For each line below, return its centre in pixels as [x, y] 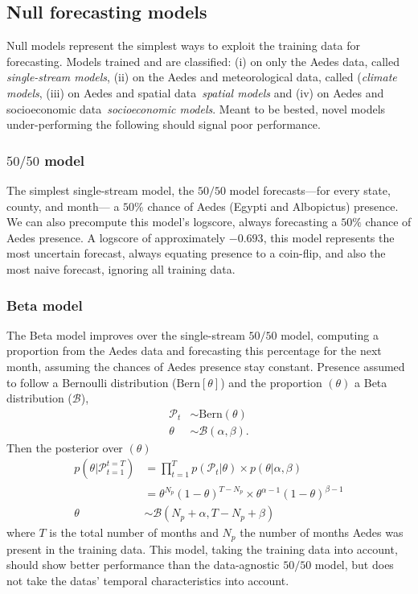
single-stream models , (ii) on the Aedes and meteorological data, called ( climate [202, 77]
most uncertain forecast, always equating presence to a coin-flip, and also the [196, 253]
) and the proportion [271, 382]
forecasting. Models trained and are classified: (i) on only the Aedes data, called [203, 61]
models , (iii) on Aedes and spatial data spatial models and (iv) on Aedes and [195, 92]
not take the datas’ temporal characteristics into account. [148, 580]
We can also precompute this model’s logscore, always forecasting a [172, 222]
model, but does [354, 565]
